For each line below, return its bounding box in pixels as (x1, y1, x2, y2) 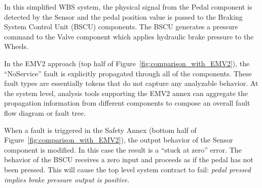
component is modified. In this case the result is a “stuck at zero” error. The (4, 144, 242, 155)
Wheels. (4, 41, 28, 52)
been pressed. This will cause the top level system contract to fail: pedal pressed (4, 164, 251, 174)
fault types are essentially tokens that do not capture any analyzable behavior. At (4, 78, 258, 88)
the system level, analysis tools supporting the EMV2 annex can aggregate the (4, 87, 248, 98)
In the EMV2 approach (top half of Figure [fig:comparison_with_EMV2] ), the (4, 58, 250, 68)
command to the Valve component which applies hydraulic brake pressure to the (4, 31, 254, 41)
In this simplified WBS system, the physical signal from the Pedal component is (4, 2, 252, 12)
